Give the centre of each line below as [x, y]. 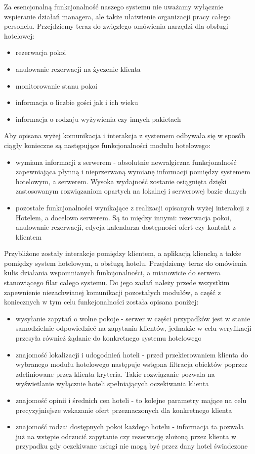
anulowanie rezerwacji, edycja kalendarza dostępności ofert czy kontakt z [126, 227]
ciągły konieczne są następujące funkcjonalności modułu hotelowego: [107, 145]
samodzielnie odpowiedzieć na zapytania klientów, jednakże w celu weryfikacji [133, 328]
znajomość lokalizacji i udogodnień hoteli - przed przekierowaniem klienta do [132, 354]
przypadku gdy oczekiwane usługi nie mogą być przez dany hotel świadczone [132, 446]
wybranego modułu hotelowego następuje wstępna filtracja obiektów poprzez [131, 364]
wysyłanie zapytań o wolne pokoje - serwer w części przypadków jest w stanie [133, 318]
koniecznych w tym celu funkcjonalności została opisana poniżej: [101, 302]
